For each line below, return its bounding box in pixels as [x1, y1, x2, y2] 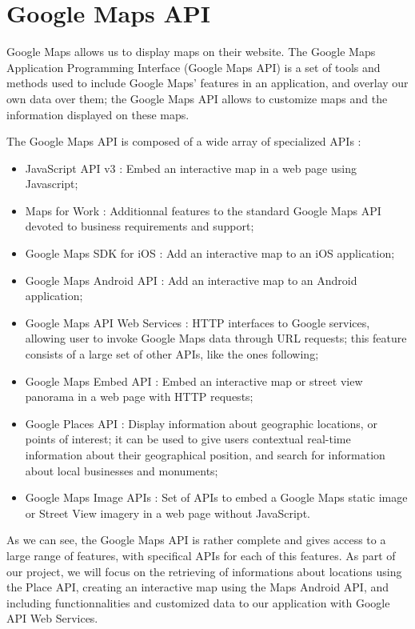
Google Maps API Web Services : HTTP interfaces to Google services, [25, 314, 370, 331]
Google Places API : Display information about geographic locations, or [25, 415, 377, 431]
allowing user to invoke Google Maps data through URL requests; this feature [25, 330, 407, 347]
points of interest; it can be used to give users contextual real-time [25, 431, 351, 447]
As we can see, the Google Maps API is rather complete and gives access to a [6, 531, 386, 548]
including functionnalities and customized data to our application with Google [6, 594, 390, 611]
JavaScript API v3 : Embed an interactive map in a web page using [25, 159, 357, 176]
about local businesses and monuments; [25, 462, 218, 479]
